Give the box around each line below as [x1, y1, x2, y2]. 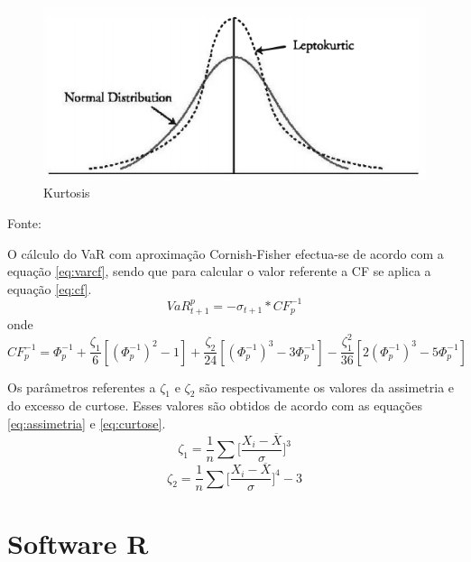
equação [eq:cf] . [7, 279, 92, 298]
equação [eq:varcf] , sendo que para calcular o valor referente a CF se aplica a [7, 262, 431, 281]
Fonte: [7, 214, 42, 233]
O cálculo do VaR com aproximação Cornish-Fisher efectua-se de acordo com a [7, 244, 444, 263]
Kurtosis [43, 183, 90, 202]
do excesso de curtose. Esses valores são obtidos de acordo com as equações [7, 396, 422, 415]
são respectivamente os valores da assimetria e [199, 377, 455, 396]
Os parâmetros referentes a [7, 377, 156, 396]
